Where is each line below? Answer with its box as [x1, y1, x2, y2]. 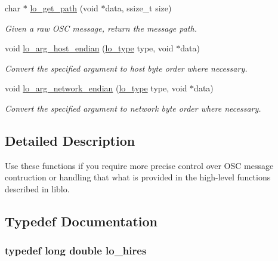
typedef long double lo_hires [5, 243, 147, 258]
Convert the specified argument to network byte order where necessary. [5, 102, 261, 114]
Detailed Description [5, 131, 135, 149]
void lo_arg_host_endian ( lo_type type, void [5, 42, 174, 54]
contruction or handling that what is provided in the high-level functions [5, 171, 271, 183]
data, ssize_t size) [105, 2, 172, 14]
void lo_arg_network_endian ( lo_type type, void [5, 82, 187, 94]
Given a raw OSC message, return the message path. [5, 22, 197, 34]
